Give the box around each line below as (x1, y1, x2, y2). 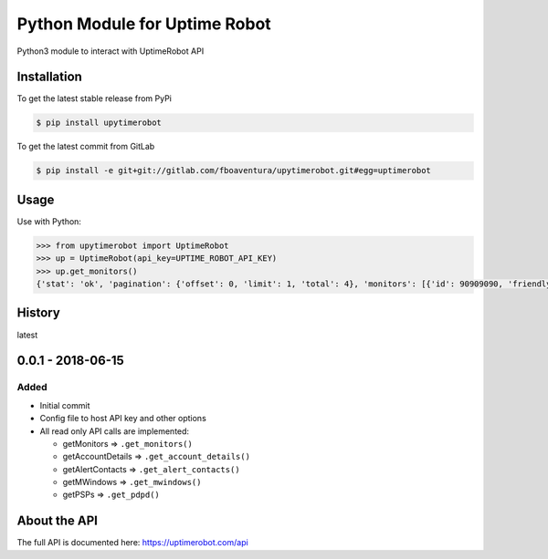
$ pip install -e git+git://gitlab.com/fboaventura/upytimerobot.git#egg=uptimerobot (36, 165, 431, 176)
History (16, 305, 61, 321)
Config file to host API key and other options (39, 413, 207, 424)
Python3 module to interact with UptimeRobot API (16, 46, 205, 57)
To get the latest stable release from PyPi (16, 93, 173, 104)
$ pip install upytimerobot (36, 118, 162, 128)
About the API (16, 513, 99, 529)
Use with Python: (16, 215, 82, 227)
